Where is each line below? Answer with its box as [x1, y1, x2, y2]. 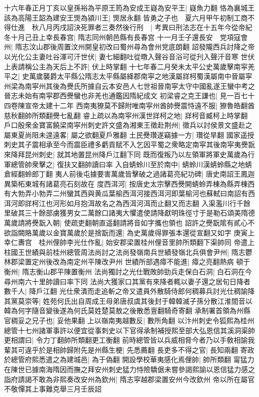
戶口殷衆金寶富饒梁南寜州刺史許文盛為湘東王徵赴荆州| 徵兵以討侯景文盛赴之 [4, 120, 253, 130]
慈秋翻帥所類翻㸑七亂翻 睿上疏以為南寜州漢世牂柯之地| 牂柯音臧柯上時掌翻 [4, 110, 248, 120]
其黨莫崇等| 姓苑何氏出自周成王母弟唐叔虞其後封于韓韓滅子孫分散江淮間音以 [4, 295, 253, 306]
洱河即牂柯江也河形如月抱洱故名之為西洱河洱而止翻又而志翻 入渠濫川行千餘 [4, 198, 251, 208]
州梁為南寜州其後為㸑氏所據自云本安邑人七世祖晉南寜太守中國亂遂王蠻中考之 [4, 80, 255, 91]
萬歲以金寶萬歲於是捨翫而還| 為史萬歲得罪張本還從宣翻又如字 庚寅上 [31, 227, 255, 237]
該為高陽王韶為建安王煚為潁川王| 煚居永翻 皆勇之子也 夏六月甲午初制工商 [4, 12, 248, 22]
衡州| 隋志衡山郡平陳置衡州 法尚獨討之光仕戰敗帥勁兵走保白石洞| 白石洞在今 [4, 266, 252, 277]
